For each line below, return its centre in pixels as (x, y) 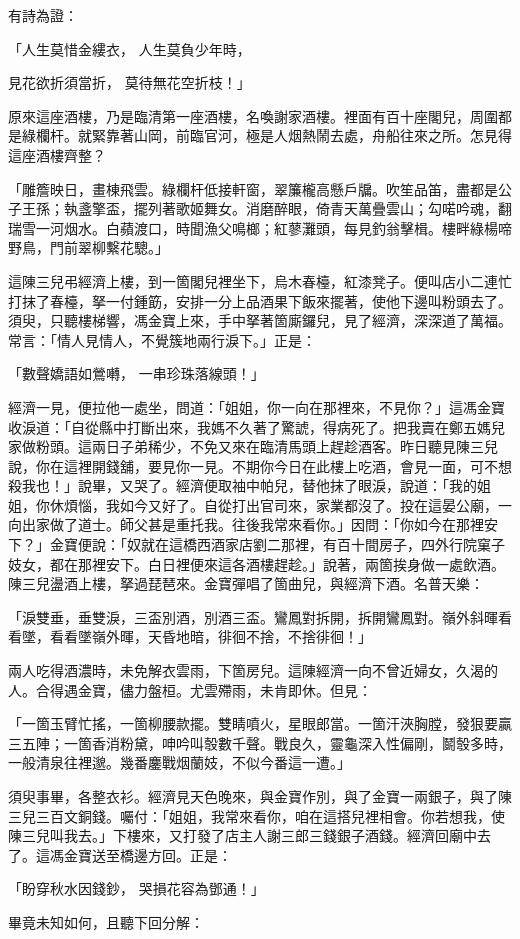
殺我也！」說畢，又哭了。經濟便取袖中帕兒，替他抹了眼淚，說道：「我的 (242, 485)
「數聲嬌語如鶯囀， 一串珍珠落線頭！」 (136, 373)
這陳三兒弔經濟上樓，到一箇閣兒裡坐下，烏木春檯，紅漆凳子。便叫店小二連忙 (260, 280)
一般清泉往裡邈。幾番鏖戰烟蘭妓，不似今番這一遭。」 (179, 762)
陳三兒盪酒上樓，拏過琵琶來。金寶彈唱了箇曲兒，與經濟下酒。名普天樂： (246, 583)
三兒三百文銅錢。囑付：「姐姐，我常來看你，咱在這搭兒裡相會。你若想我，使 (256, 815)
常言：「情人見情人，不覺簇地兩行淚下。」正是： (162, 339)
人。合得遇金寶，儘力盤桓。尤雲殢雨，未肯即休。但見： (190, 689)
